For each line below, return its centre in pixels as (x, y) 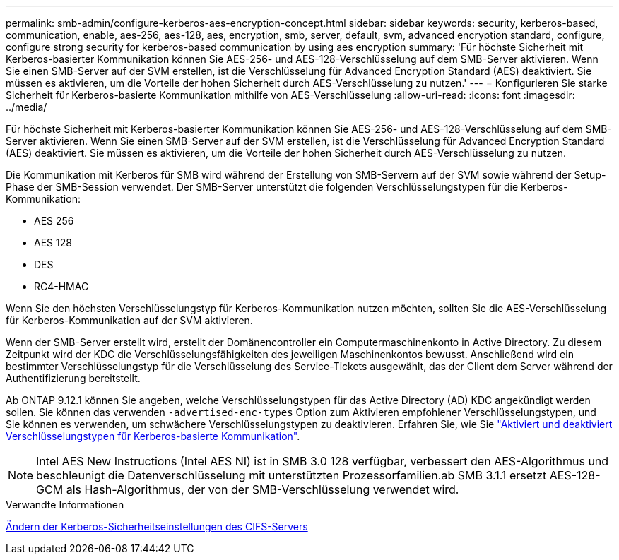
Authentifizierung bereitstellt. (73, 378)
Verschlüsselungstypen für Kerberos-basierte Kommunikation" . (153, 436)
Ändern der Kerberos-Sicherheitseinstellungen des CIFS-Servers (157, 526)
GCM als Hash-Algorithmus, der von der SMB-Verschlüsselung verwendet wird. (248, 489)
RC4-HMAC (61, 286)
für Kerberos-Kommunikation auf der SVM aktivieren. (129, 320)
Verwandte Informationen (65, 505)
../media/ (26, 107)
